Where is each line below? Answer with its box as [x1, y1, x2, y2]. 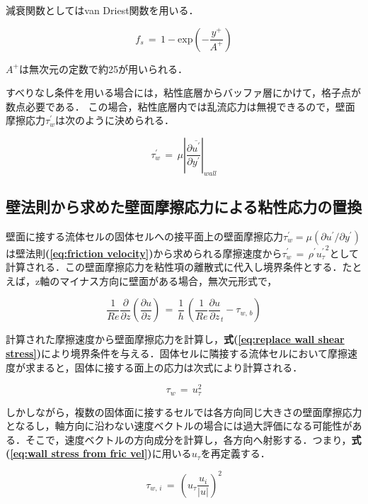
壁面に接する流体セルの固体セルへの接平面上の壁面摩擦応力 [6, 228, 283, 243]
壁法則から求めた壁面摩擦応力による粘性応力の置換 [6, 196, 362, 218]
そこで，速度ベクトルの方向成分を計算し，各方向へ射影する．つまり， [25, 432, 352, 447]
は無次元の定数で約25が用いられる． [18, 61, 188, 76]
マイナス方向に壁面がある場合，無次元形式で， [59, 273, 277, 288]
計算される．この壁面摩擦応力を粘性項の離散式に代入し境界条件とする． [6, 259, 343, 274]
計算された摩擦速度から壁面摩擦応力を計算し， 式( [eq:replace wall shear [6, 332, 345, 347]
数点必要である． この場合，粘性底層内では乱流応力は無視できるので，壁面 [6, 99, 355, 113]
